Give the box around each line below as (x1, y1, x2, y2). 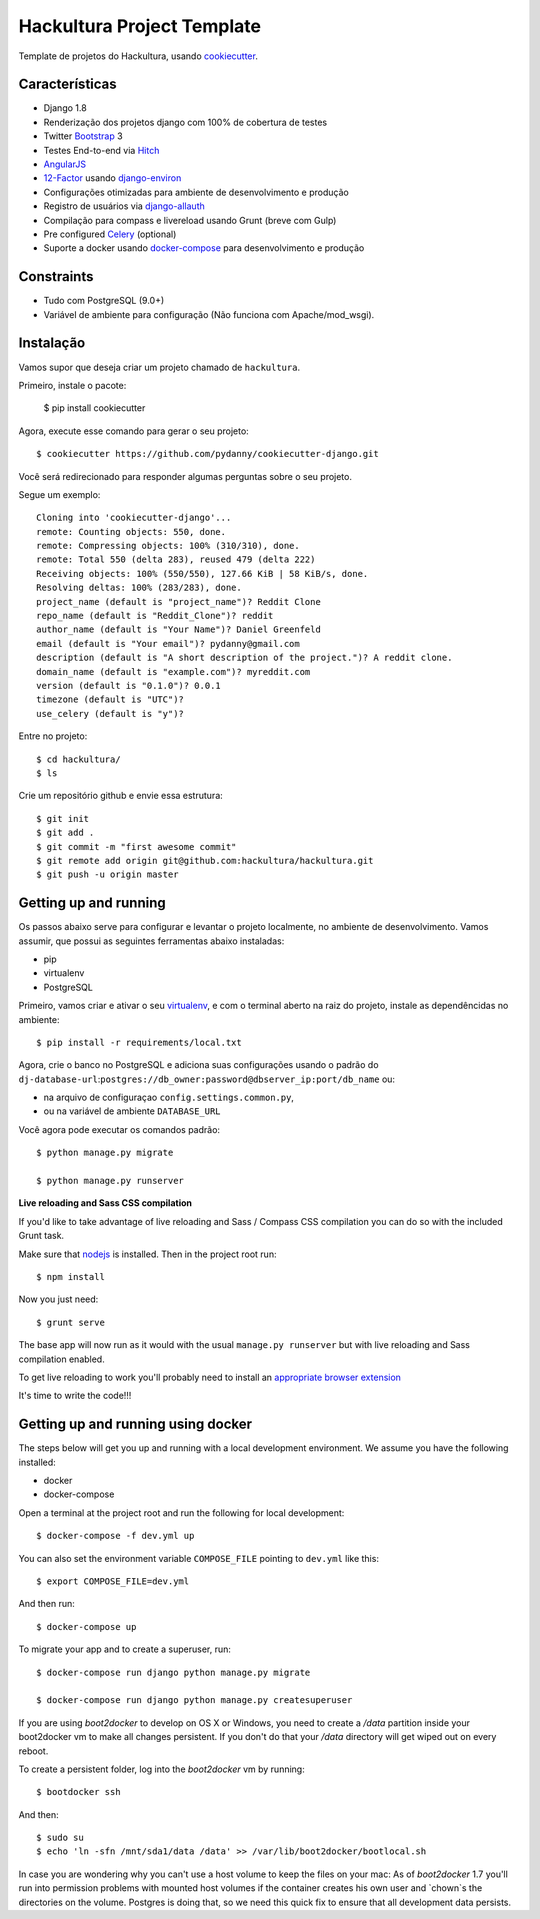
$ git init (36, 813, 90, 824)
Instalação (18, 335, 86, 352)
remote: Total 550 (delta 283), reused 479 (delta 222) (36, 554, 316, 565)
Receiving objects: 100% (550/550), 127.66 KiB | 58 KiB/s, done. (36, 568, 369, 579)
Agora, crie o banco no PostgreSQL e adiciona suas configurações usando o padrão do (18, 1059, 379, 1071)
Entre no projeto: (18, 730, 88, 742)
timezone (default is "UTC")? (36, 694, 185, 705)
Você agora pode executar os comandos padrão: (18, 1123, 220, 1135)
